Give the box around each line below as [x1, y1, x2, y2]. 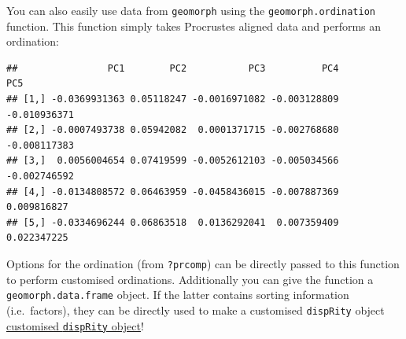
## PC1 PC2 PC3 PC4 [6, 62, 339, 74]
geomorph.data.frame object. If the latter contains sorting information [6, 286, 349, 303]
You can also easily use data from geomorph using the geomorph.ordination [6, 2, 375, 18]
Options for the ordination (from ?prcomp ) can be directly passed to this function [6, 255, 400, 271]
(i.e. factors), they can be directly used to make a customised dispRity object [6, 301, 385, 318]
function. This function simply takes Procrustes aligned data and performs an [6, 17, 382, 34]
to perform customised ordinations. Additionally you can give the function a [6, 271, 374, 287]
